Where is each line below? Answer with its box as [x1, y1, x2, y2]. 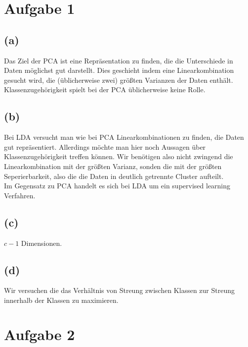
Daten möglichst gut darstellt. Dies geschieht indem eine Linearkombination [4, 65, 234, 75]
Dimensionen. [21, 237, 62, 248]
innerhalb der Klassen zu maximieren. [4, 294, 119, 305]
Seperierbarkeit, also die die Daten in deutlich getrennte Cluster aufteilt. [4, 171, 224, 181]
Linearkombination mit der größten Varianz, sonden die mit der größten [4, 161, 222, 171]
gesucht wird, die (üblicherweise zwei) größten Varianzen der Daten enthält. [4, 74, 233, 85]
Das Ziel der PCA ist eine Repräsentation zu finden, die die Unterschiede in [4, 55, 233, 65]
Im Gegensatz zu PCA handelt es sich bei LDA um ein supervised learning [4, 180, 231, 191]
